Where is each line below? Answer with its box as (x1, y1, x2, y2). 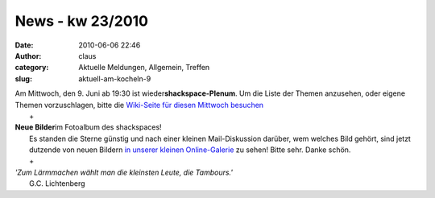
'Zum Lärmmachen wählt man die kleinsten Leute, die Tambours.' (14, 167, 234, 177)
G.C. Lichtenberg (29, 179, 85, 188)
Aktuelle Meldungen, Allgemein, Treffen (78, 63, 210, 72)
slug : (14, 73, 32, 84)
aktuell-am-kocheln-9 (78, 73, 151, 84)
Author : (14, 51, 42, 60)
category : (14, 63, 49, 72)
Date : (14, 40, 34, 50)
